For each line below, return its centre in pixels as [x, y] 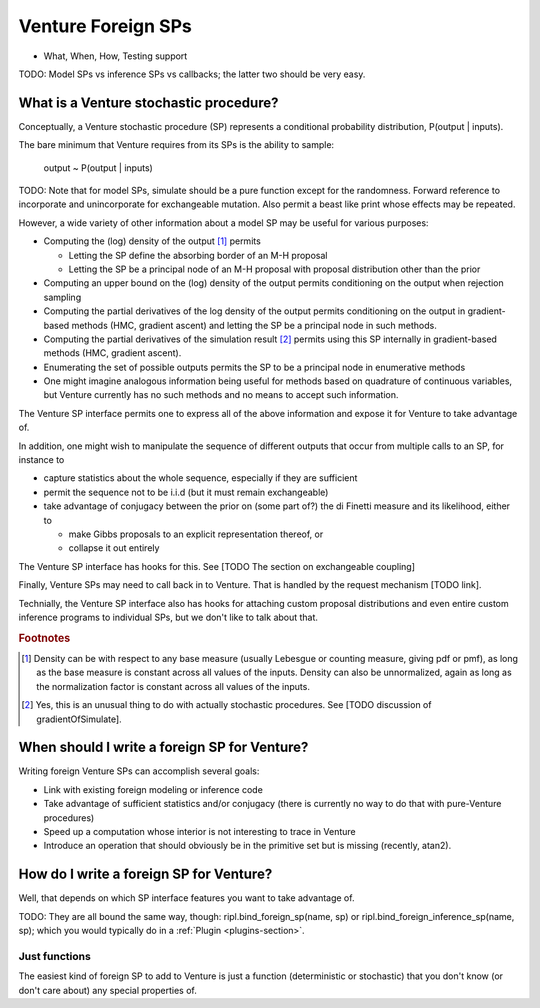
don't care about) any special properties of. [107, 990]
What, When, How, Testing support [115, 56]
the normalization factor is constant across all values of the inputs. [173, 686]
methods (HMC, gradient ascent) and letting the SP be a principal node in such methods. [254, 325]
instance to [41, 460]
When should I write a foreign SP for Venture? [163, 747]
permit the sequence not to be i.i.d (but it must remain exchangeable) [186, 492]
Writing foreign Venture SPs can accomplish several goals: [139, 771]
